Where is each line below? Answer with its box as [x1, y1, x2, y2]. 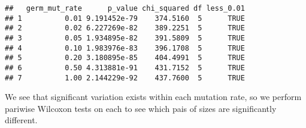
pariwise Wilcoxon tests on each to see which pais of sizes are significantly [5, 102, 277, 114]
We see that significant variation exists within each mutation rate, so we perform [5, 90, 302, 103]
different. [5, 114, 38, 126]
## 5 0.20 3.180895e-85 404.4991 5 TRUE [5, 54, 245, 63]
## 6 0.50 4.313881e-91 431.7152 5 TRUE [5, 63, 245, 72]
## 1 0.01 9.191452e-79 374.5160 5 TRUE [5, 14, 245, 23]
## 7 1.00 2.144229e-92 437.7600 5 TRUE [5, 73, 245, 82]
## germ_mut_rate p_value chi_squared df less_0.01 [5, 4, 245, 13]
